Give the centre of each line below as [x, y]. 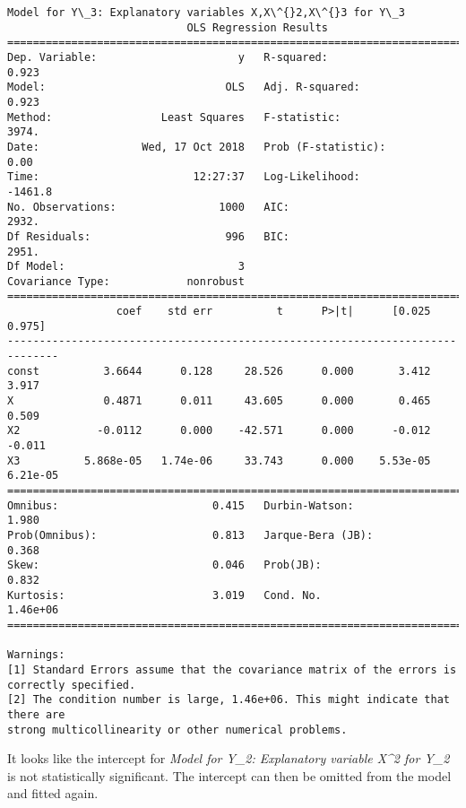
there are [36, 714]
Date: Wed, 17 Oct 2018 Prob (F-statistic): [197, 147]
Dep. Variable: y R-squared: [168, 57]
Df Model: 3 [126, 267]
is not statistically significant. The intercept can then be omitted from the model [229, 775]
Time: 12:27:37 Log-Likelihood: [184, 177]
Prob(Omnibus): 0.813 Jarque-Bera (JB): [190, 535]
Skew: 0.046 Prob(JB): [164, 565]
